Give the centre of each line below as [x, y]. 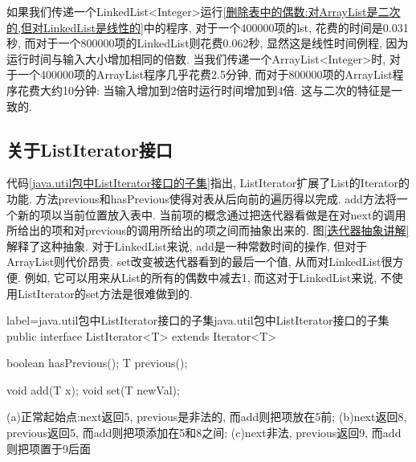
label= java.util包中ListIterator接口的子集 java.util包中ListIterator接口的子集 [198, 320]
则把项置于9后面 [49, 448]
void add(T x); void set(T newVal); [93, 389]
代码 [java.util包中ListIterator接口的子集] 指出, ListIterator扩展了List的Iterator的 [208, 183]
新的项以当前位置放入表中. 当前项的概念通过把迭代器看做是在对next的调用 [212, 214]
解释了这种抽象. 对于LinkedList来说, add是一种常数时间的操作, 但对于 [187, 245]
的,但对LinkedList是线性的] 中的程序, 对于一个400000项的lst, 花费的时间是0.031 [208, 27]
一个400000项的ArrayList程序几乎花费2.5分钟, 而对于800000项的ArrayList [205, 74]
